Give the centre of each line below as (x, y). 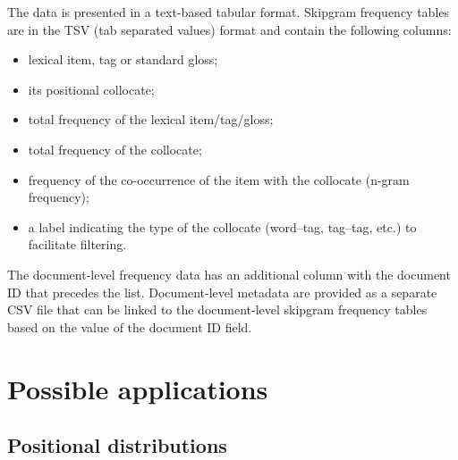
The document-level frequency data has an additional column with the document (229, 274)
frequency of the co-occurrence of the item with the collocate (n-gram (219, 179)
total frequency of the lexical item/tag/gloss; (151, 119)
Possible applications (138, 388)
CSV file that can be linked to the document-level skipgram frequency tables (217, 309)
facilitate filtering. (77, 244)
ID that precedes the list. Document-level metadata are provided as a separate (222, 292)
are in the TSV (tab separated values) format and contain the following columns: (229, 29)
